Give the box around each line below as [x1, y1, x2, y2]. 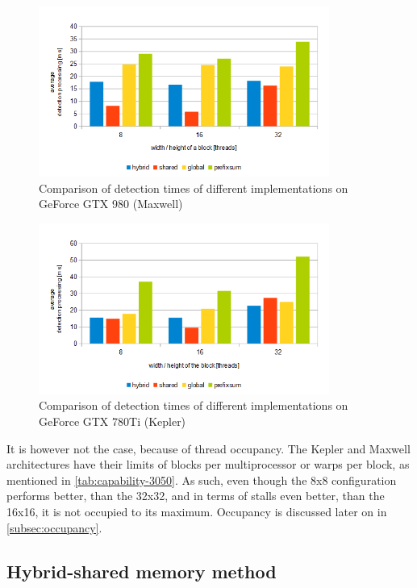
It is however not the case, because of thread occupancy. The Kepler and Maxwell [6, 440, 411, 457]
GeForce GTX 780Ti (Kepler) [39, 413, 186, 430]
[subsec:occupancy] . [6, 519, 102, 536]
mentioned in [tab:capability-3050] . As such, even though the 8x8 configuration [6, 471, 397, 488]
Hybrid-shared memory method [6, 558, 277, 583]
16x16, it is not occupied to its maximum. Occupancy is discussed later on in [6, 503, 387, 519]
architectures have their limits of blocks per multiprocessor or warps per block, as [6, 456, 410, 473]
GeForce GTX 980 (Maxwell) [39, 195, 183, 212]
